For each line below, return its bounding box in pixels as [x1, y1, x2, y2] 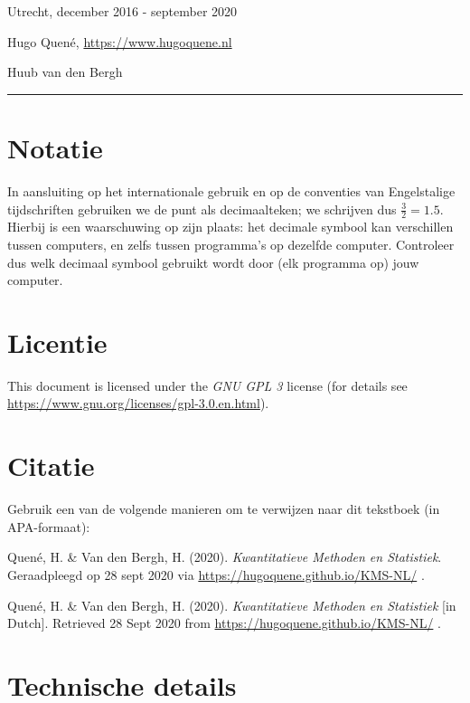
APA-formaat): [7, 517, 90, 536]
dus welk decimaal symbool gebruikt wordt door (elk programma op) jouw [7, 252, 419, 271]
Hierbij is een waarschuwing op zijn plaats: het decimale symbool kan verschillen [7, 217, 454, 236]
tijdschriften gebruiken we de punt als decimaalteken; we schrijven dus [7, 199, 397, 218]
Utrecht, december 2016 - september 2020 [7, 2, 238, 20]
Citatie [7, 447, 95, 484]
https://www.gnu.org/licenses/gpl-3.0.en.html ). [7, 394, 269, 413]
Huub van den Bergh [7, 62, 123, 81]
